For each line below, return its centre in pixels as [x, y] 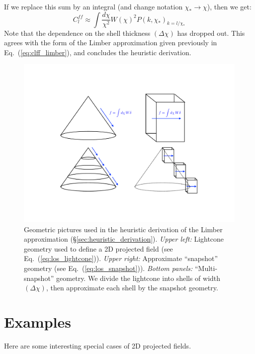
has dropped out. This [211, 33]
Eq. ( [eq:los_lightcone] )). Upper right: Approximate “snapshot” [121, 258]
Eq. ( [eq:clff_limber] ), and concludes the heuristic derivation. [98, 52]
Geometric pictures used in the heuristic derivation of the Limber [123, 229]
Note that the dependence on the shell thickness [77, 33]
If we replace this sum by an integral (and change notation [93, 6]
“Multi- [206, 268]
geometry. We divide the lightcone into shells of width [138, 278]
